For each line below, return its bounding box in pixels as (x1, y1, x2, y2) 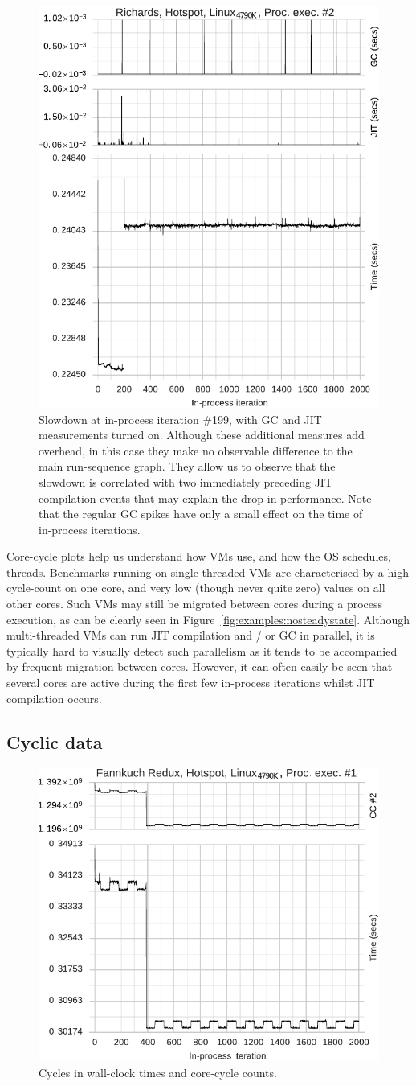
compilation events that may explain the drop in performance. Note (39, 489, 372, 506)
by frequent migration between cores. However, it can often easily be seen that (6, 658, 393, 675)
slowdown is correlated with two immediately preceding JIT (39, 473, 332, 490)
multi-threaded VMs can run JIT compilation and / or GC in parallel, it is (6, 627, 375, 644)
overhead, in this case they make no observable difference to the (39, 442, 353, 459)
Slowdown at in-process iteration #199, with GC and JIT (39, 410, 322, 427)
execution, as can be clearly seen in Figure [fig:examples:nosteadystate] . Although (6, 611, 410, 627)
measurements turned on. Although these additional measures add (39, 426, 365, 443)
